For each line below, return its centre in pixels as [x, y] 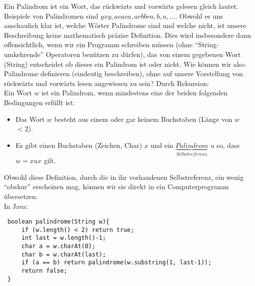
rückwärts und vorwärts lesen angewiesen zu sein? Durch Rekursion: [107, 83]
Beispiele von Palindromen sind [51, 15]
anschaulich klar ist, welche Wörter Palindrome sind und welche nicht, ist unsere [125, 25]
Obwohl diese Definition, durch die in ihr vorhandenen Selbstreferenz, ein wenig [124, 177]
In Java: [16, 206]
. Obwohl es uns [199, 15]
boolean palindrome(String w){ [58, 222]
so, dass [228, 145]
